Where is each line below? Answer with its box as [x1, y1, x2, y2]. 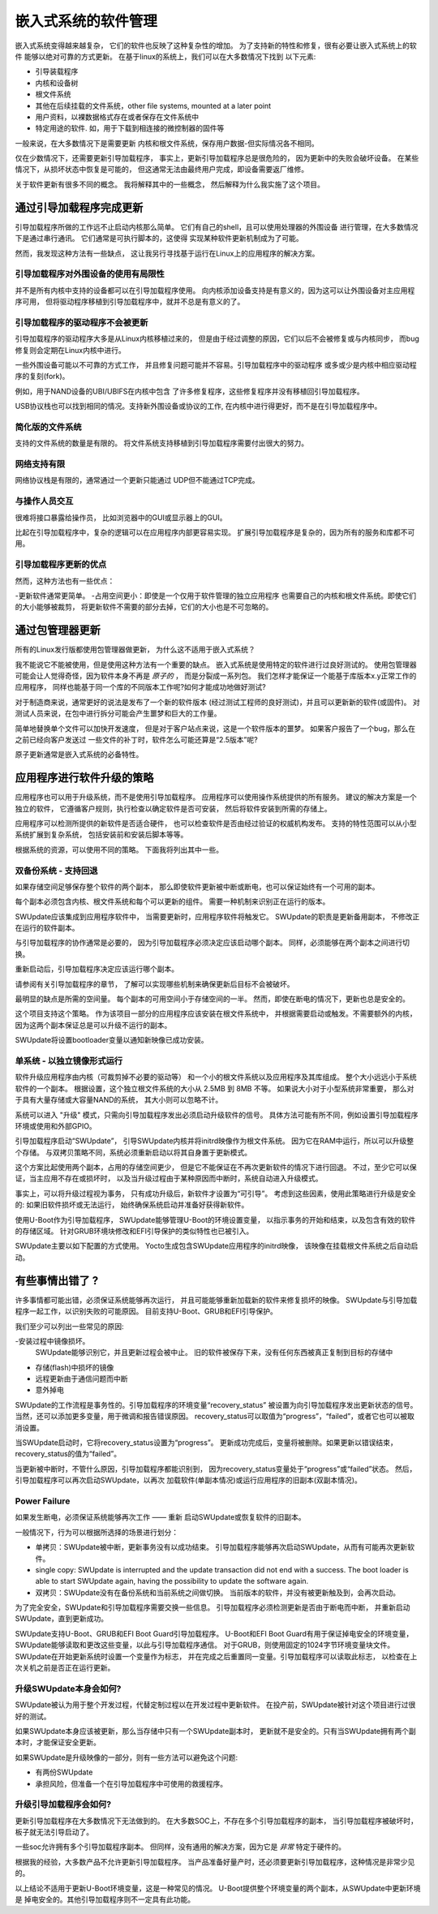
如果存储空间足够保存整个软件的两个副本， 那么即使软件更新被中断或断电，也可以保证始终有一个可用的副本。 [15, 881, 380, 892]
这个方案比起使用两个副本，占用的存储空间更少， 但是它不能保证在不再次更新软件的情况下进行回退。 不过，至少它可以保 [15, 1163, 417, 1172]
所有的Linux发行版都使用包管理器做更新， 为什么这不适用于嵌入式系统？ [15, 645, 255, 655]
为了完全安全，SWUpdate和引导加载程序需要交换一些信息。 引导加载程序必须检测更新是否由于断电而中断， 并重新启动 [15, 1602, 410, 1612]
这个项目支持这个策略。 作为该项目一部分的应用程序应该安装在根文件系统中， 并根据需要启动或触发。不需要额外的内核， [15, 1009, 417, 1018]
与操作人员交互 [15, 496, 74, 507]
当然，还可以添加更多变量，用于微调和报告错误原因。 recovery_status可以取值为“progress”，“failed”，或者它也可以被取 [15, 1412, 415, 1422]
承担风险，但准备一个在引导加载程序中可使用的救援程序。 [35, 1779, 227, 1788]
